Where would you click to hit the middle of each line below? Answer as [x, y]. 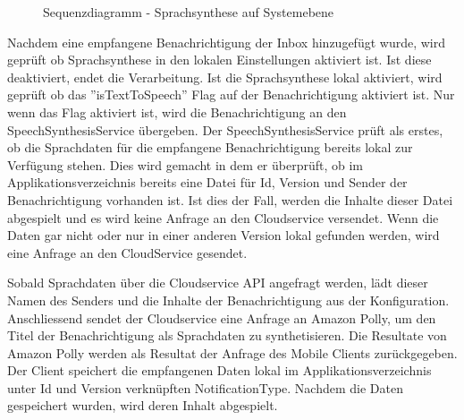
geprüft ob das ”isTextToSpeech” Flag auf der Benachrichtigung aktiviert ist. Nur [231, 94]
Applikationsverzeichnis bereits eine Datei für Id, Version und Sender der [207, 182]
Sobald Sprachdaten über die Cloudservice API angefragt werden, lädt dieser [218, 283]
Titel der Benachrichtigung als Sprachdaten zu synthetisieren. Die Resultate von [227, 335]
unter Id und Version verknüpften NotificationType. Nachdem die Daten [205, 387]
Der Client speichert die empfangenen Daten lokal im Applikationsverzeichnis [219, 370]
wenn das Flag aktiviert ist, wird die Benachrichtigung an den [177, 111]
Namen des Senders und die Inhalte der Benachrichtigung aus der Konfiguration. [228, 300]
